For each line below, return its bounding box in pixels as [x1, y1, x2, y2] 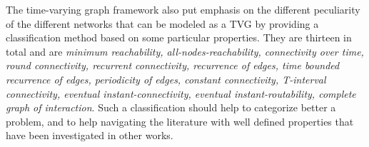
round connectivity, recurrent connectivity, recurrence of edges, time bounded [6, 58, 340, 73]
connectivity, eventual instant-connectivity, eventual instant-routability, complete [6, 86, 356, 101]
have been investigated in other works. [6, 128, 173, 143]
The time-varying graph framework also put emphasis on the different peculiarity [6, 2, 360, 16]
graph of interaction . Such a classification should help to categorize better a [6, 100, 336, 115]
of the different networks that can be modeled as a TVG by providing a [6, 16, 319, 31]
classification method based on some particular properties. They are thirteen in [6, 30, 352, 45]
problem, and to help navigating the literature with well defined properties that [6, 113, 354, 128]
